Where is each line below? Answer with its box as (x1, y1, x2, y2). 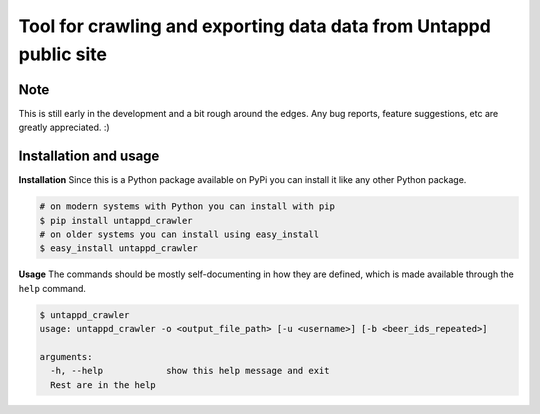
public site (18, 43, 107, 65)
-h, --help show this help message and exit (50, 365, 330, 377)
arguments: (39, 351, 93, 362)
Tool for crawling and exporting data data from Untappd (18, 15, 492, 37)
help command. (18, 282, 87, 294)
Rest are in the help (50, 379, 157, 390)
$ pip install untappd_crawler (39, 215, 194, 226)
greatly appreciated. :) (18, 121, 110, 134)
